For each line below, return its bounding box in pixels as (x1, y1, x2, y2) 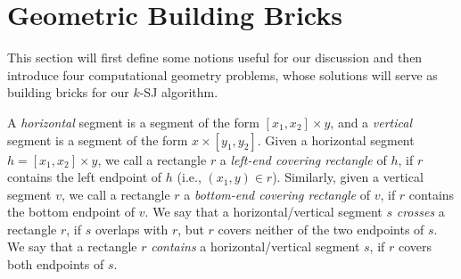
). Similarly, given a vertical (272, 168, 424, 186)
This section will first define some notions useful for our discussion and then (7, 48, 423, 67)
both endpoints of (7, 255, 104, 274)
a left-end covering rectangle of (219, 150, 387, 168)
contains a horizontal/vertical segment (151, 237, 360, 256)
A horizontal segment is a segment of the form (7, 112, 259, 131)
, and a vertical (330, 112, 412, 131)
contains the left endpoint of (7, 168, 162, 186)
